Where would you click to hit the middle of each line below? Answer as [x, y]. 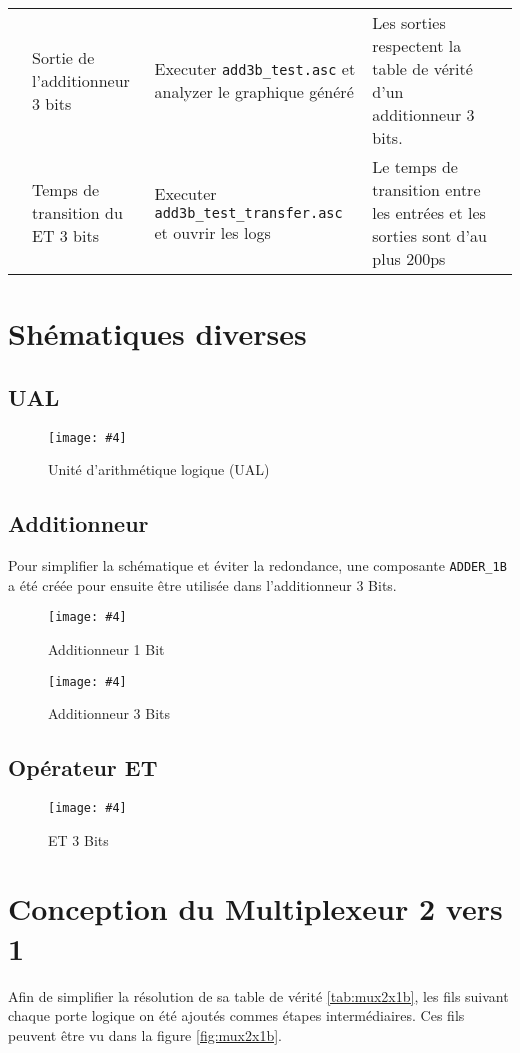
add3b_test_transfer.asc [248, 212]
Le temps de [415, 166]
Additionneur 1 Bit [106, 648]
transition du [77, 212]
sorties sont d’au [429, 235]
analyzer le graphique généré [254, 91]
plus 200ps [409, 258]
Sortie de [63, 57]
